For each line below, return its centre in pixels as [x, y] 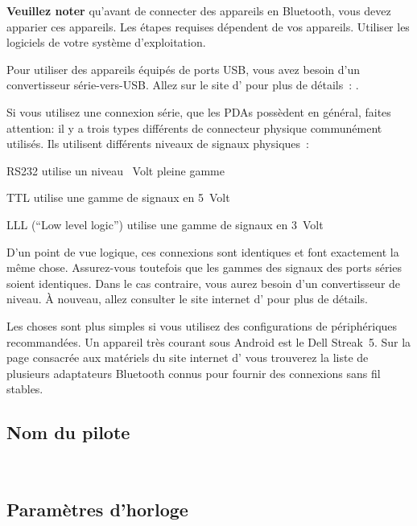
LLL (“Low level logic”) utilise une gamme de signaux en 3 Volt [165, 224]
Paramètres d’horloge [97, 510]
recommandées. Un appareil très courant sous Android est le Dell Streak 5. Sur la [209, 341]
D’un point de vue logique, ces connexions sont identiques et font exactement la [203, 251]
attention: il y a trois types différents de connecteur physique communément [194, 127]
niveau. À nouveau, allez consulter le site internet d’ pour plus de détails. [187, 299]
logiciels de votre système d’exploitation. [106, 42]
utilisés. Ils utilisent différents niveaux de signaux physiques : [158, 144]
